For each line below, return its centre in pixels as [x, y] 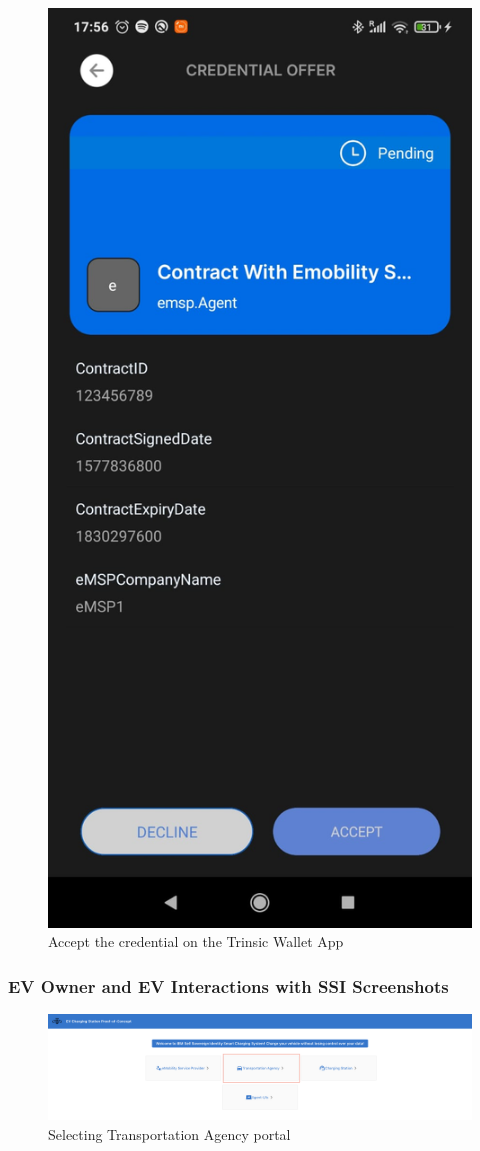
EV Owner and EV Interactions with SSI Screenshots [228, 985]
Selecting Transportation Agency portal [169, 1133]
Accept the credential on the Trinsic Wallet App [196, 941]
